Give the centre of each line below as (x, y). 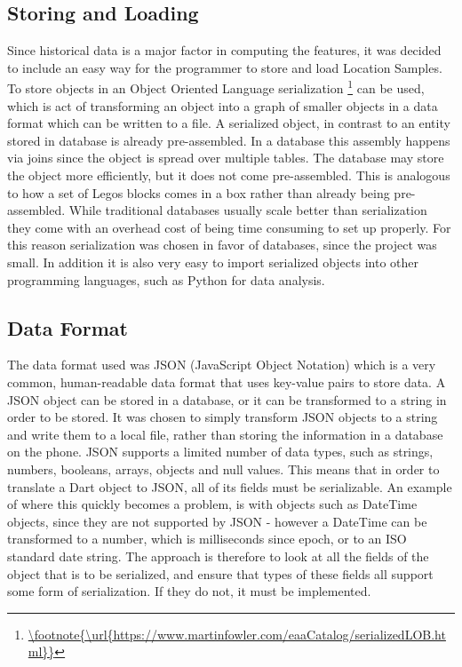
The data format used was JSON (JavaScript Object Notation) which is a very (222, 365)
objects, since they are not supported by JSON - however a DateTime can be (217, 521)
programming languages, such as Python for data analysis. (166, 279)
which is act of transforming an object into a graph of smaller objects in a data (223, 105)
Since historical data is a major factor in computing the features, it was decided (224, 50)
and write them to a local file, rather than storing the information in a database (225, 434)
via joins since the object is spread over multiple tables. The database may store (226, 158)
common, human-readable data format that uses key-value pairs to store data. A (227, 381)
